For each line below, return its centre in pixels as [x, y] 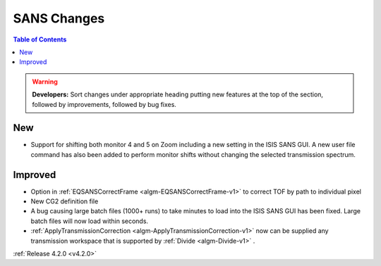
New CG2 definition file [65, 201]
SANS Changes [59, 18]
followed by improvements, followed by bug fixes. [104, 104]
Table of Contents [40, 39]
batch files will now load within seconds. [89, 221]
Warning [45, 82]
